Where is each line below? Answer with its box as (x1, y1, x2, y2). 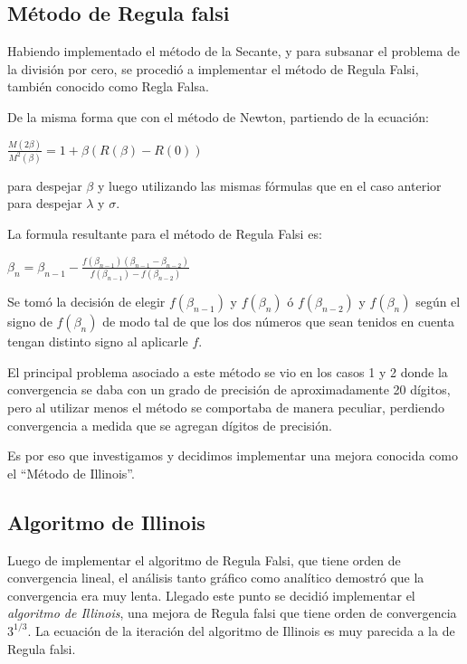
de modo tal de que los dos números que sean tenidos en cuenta (102, 312, 455, 331)
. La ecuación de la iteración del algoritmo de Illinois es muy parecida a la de (27, 621, 455, 640)
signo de (7, 312, 52, 331)
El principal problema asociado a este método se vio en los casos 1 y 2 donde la (7, 362, 448, 381)
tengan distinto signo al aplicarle (7, 332, 188, 351)
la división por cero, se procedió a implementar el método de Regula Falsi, (7, 59, 419, 78)
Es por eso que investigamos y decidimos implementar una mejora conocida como (7, 446, 459, 465)
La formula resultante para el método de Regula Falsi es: (7, 224, 322, 243)
